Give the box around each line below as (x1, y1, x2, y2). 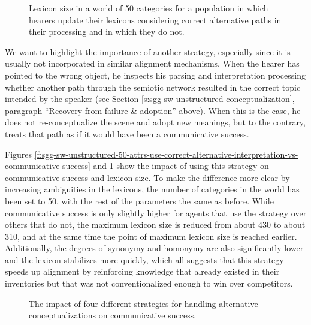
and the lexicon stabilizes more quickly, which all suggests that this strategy (5, 253, 284, 266)
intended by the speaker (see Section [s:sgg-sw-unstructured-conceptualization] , (5, 92, 295, 105)
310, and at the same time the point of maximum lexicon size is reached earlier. (5, 230, 297, 242)
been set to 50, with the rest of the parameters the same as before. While (5, 194, 274, 207)
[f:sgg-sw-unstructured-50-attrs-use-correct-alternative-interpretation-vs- (34, 148, 298, 160)
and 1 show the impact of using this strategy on (93, 160, 269, 172)
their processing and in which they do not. (29, 25, 185, 38)
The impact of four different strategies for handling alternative (29, 297, 258, 309)
